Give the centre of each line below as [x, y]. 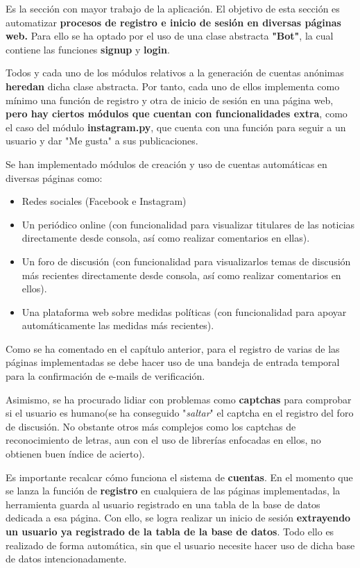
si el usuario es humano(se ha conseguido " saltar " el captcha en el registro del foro [180, 413]
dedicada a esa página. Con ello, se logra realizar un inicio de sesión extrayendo [178, 518]
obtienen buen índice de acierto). [75, 454]
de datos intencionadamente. [66, 559]
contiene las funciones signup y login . [88, 49]
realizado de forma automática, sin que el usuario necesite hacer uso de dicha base [180, 545]
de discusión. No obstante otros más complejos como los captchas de [151, 426]
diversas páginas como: [54, 177]
